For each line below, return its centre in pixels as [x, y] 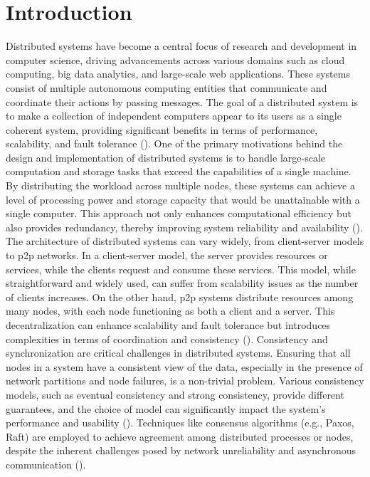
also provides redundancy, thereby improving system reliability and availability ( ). [184, 227]
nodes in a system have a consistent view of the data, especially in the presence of [184, 366]
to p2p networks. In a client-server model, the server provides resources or [167, 255]
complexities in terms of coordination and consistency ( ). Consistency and [167, 339]
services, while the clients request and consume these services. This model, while [181, 269]
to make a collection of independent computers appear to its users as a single [174, 116]
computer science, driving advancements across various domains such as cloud [175, 59]
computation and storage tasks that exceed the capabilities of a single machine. [179, 171]
